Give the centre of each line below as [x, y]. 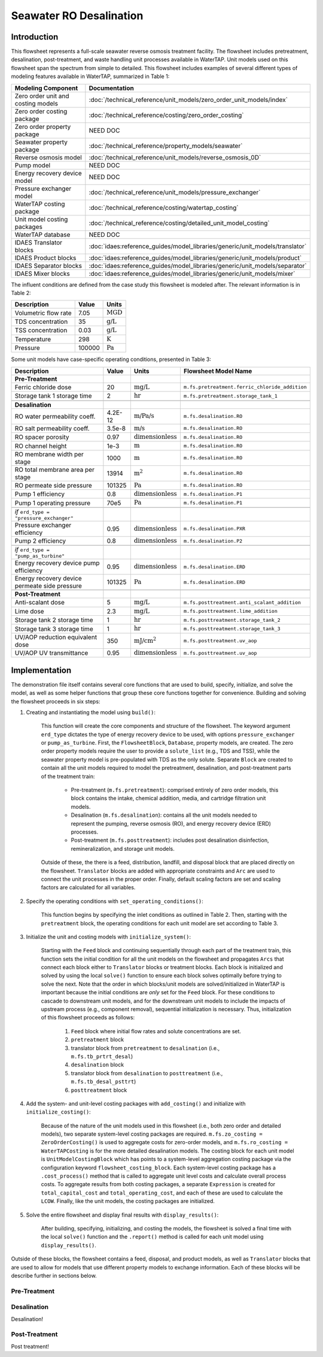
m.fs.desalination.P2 [213, 541]
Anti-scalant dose [40, 603]
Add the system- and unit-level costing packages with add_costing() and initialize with [136, 1103]
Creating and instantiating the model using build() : [91, 712]
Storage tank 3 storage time [54, 628]
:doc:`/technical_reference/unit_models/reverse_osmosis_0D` [175, 157]
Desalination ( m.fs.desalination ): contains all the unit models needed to [164, 815]
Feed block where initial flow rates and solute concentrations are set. [156, 1031]
